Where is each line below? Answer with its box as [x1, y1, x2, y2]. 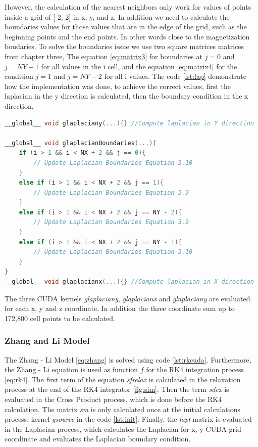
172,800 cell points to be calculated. [5, 312, 116, 323]
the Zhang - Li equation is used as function [5, 364, 138, 375]
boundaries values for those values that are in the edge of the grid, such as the [5, 21, 247, 32]
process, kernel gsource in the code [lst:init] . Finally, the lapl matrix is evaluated [5, 414, 252, 424]
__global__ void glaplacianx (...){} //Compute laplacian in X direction [5, 278, 254, 286]
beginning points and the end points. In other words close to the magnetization [5, 31, 250, 41]
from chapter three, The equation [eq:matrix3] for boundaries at [5, 51, 202, 61]
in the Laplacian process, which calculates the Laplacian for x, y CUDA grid [5, 423, 241, 434]
